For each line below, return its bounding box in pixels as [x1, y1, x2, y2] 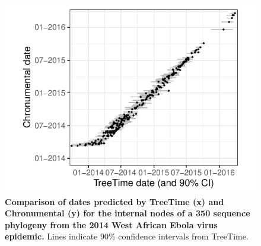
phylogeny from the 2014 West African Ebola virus [5, 218, 218, 231]
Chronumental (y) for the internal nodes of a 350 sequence [5, 207, 250, 219]
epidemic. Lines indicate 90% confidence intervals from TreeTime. [5, 230, 249, 242]
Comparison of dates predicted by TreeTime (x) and [5, 195, 224, 207]
